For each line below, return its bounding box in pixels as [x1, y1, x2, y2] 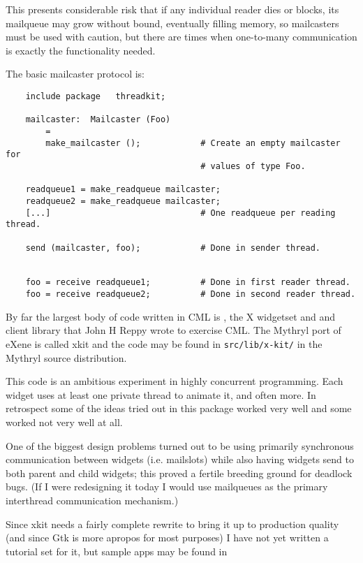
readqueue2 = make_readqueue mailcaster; [25, 196, 221, 206]
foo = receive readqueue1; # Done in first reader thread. [25, 277, 350, 288]
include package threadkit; [25, 91, 166, 101]
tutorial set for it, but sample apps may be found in [6, 543, 228, 558]
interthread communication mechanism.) [6, 492, 179, 507]
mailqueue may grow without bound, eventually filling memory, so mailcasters [6, 15, 339, 30]
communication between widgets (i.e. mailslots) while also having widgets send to [6, 452, 354, 467]
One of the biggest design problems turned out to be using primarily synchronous [6, 438, 354, 453]
